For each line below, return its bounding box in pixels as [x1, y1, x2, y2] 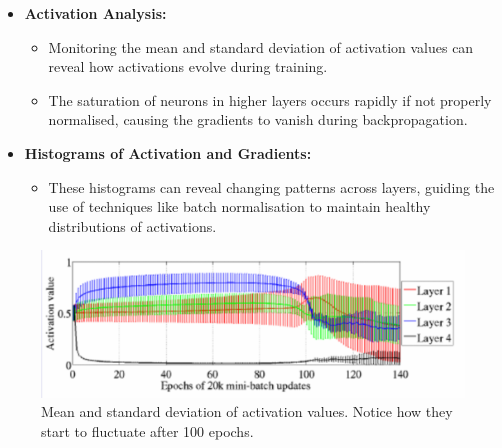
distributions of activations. [48, 215, 217, 236]
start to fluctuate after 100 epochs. [41, 420, 254, 441]
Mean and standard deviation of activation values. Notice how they [41, 401, 453, 422]
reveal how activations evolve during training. [48, 56, 328, 77]
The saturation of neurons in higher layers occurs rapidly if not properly [48, 89, 492, 110]
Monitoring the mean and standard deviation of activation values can [48, 36, 474, 57]
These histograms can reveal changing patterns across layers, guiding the [48, 176, 495, 197]
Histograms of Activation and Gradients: [24, 142, 312, 163]
